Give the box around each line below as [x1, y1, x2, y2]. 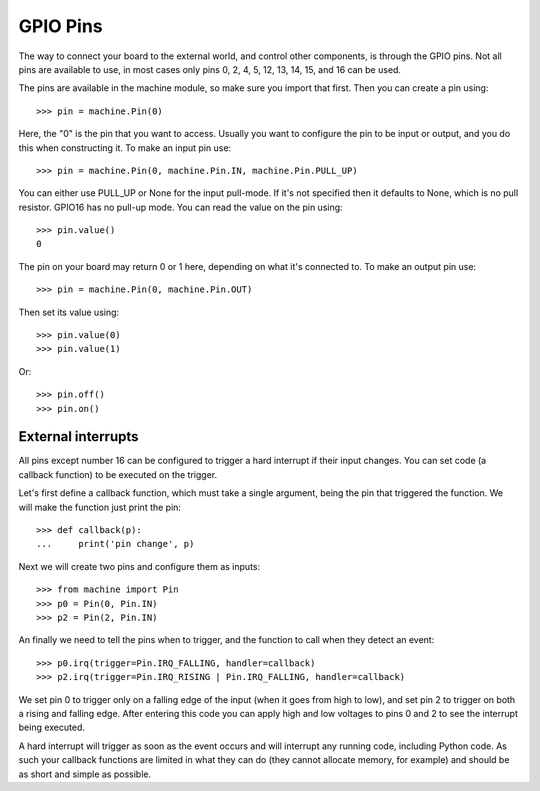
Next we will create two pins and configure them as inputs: [18, 560, 260, 572]
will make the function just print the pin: [18, 501, 182, 513]
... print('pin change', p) [36, 538, 195, 550]
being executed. [18, 721, 85, 734]
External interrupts [18, 428, 139, 445]
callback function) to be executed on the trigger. [18, 468, 218, 480]
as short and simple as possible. [18, 768, 152, 780]
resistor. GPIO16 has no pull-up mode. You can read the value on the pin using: [18, 201, 344, 213]
